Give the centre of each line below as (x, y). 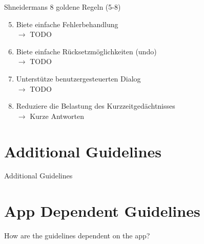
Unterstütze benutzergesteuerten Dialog (78, 78)
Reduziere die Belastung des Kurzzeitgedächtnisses (96, 106)
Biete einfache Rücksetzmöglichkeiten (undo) (86, 51)
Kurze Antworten (57, 116)
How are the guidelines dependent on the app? (77, 236)
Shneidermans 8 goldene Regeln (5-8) (63, 7)
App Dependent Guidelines (102, 211)
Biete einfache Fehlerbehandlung (67, 24)
